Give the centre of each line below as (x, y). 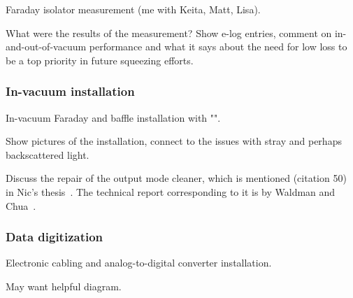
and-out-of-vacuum (46, 47)
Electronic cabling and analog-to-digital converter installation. (139, 263)
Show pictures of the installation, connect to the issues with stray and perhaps (174, 141)
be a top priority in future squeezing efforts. (100, 60)
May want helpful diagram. (64, 286)
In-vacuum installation (70, 91)
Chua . (21, 205)
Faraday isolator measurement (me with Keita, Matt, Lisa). (133, 9)
